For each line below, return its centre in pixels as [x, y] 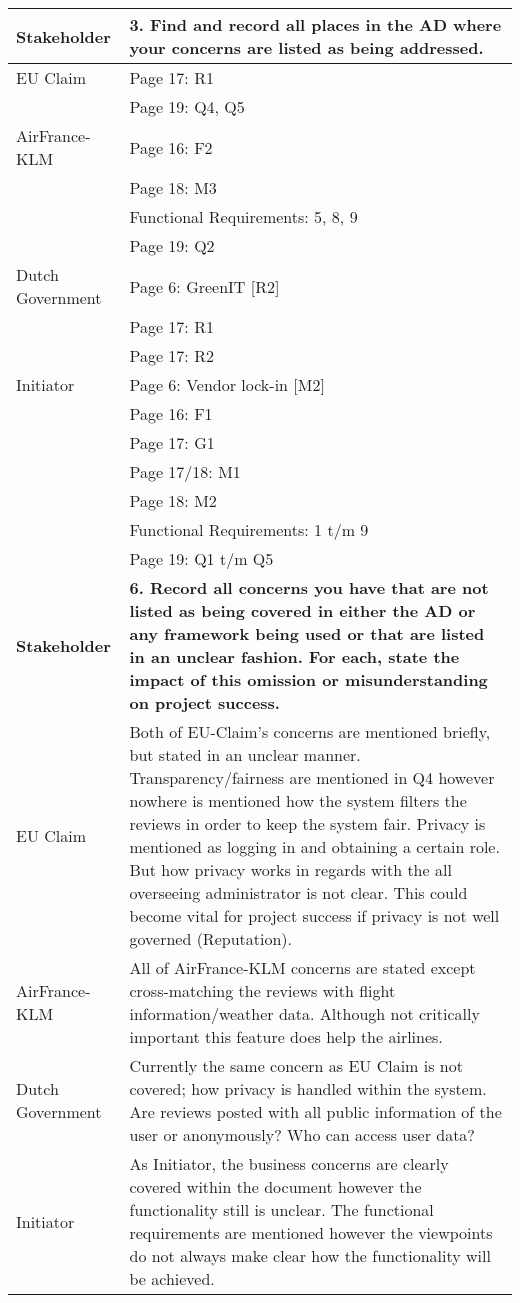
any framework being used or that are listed [307, 633]
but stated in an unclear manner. [245, 754]
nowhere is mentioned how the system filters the [298, 800]
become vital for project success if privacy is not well [314, 915]
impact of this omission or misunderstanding [308, 679]
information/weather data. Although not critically [304, 1013]
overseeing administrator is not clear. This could [298, 892]
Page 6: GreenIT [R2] [204, 286]
